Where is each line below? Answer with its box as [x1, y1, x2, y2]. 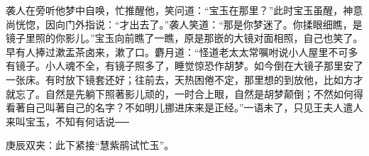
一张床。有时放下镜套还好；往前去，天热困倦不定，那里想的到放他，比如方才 [6, 72, 363, 87]
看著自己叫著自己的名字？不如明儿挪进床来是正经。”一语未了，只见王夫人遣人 [6, 100, 363, 115]
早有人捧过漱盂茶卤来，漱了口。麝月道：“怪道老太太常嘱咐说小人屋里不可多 [6, 44, 358, 59]
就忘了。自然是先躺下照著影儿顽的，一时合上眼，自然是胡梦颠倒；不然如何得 [6, 86, 363, 101]
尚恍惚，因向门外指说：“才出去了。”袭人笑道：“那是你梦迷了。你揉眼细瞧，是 [6, 16, 363, 31]
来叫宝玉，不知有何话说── [6, 113, 129, 128]
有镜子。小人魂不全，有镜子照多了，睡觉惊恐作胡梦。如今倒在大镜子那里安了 [6, 58, 363, 73]
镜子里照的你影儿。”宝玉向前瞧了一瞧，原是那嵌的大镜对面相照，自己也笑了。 [6, 30, 363, 45]
